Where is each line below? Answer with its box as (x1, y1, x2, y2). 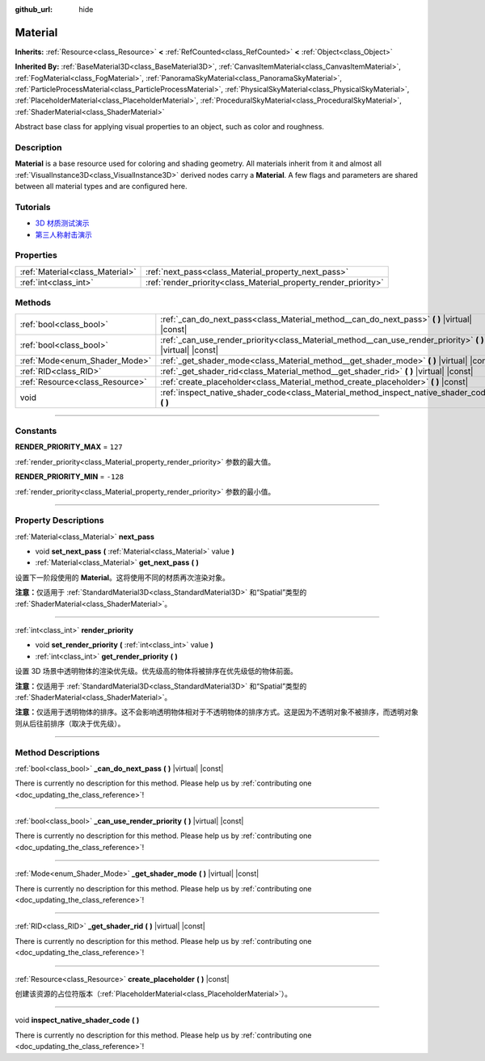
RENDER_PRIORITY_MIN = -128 (15, 472, 124, 482)
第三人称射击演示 (35, 229, 92, 239)
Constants (15, 425, 57, 436)
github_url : (15, 5, 53, 14)
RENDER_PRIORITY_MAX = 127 (15, 442, 123, 452)
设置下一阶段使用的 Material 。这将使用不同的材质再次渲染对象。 (15, 572, 230, 582)
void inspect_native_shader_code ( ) (15, 1015, 140, 1025)
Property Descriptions (15, 515, 104, 526)
